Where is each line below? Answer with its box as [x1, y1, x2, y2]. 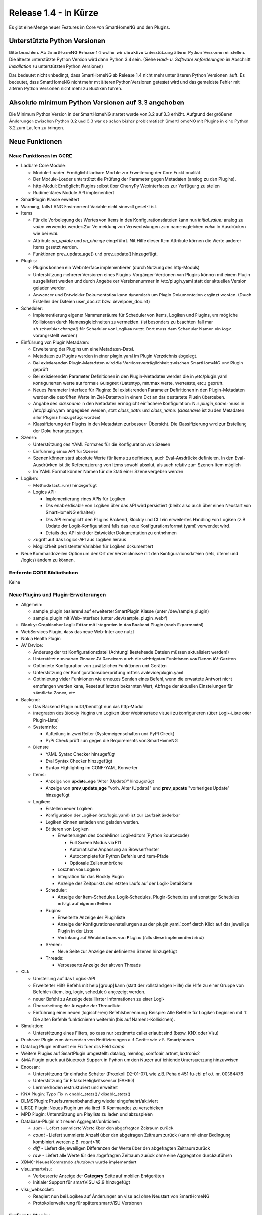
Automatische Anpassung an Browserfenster [69, 846, 160, 852]
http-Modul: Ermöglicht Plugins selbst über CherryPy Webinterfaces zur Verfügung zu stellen [33, 183, 220, 189]
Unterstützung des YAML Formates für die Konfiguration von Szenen [33, 441, 171, 447]
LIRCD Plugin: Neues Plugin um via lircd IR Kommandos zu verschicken [21, 1105, 164, 1111]
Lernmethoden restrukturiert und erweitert [33, 1084, 118, 1090]
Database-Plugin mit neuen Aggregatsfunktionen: [21, 1118, 120, 1124]
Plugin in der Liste [57, 928, 94, 934]
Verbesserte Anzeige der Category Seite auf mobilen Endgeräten [33, 1173, 164, 1179]
